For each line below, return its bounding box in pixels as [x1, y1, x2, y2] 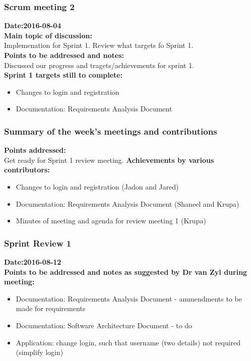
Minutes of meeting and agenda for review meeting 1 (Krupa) [16, 215, 206, 226]
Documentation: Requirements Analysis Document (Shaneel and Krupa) [16, 198, 239, 209]
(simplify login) [16, 347, 64, 357]
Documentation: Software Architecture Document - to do [16, 320, 193, 330]
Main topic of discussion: [4, 30, 92, 40]
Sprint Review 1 [4, 236, 72, 249]
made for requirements [16, 303, 86, 314]
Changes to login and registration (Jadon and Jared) [16, 181, 179, 192]
